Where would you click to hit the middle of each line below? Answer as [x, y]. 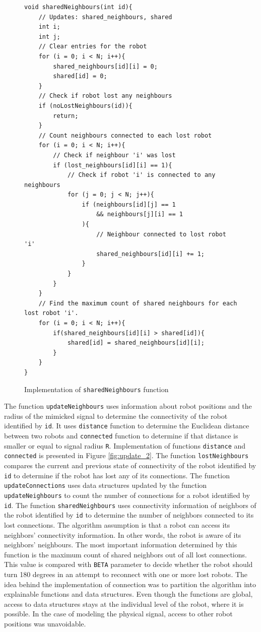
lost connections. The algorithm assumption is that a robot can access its [117, 524]
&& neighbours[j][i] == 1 [140, 214]
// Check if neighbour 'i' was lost [114, 155]
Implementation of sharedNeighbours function [96, 389]
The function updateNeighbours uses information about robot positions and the [128, 406]
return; [66, 116]
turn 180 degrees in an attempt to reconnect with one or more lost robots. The [126, 574]
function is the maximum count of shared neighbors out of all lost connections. [125, 554]
